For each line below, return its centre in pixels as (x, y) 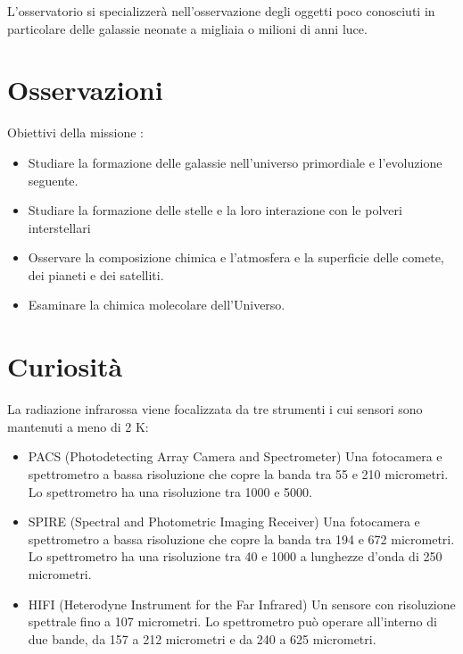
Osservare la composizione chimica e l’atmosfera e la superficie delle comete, (236, 257)
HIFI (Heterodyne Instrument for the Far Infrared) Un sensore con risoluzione (242, 604)
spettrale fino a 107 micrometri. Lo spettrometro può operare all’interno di (232, 621)
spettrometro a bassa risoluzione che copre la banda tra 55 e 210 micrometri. (238, 473)
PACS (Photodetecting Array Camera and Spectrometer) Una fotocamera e (235, 456)
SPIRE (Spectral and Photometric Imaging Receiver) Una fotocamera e (224, 522)
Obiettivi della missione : (75, 132)
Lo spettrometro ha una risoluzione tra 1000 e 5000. (170, 491)
